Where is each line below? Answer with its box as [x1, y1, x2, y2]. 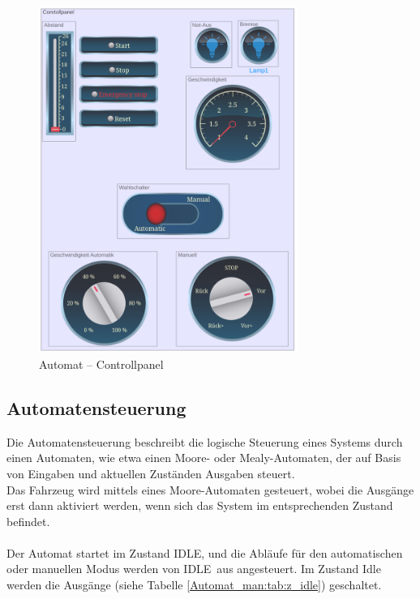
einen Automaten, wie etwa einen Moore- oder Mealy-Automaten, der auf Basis [6, 449, 401, 466]
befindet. [6, 512, 50, 529]
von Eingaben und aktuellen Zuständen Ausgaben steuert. [6, 464, 295, 481]
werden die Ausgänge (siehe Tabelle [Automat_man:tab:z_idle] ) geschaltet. [6, 576, 382, 593]
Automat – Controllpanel [39, 355, 164, 372]
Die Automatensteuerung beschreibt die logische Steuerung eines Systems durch [6, 433, 403, 450]
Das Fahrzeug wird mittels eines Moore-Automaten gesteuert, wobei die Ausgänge [6, 481, 414, 498]
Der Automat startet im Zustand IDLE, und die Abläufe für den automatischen [6, 544, 403, 561]
